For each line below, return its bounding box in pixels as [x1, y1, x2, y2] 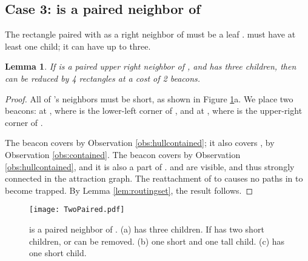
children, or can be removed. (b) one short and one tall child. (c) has [29, 234, 285, 247]
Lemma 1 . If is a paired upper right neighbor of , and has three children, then [5, 60, 296, 73]
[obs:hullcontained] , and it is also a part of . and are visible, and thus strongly [5, 160, 295, 173]
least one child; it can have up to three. [5, 39, 151, 52]
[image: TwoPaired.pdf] [29, 205, 125, 214]
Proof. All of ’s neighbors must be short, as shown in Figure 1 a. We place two [5, 92, 293, 105]
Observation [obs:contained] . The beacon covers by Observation [5, 148, 241, 160]
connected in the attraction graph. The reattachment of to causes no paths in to [5, 172, 303, 185]
